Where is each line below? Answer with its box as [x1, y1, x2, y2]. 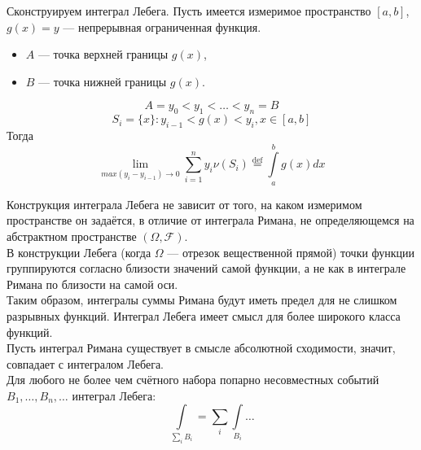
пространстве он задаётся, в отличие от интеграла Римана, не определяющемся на [7, 212, 414, 229]
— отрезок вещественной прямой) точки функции [167, 243, 415, 260]
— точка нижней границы [38, 72, 167, 90]
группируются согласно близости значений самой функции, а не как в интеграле [7, 260, 406, 277]
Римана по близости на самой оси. [7, 275, 178, 292]
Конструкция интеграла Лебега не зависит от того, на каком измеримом [7, 195, 362, 212]
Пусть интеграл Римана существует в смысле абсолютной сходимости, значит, [7, 339, 396, 356]
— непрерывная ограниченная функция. [63, 18, 261, 35]
